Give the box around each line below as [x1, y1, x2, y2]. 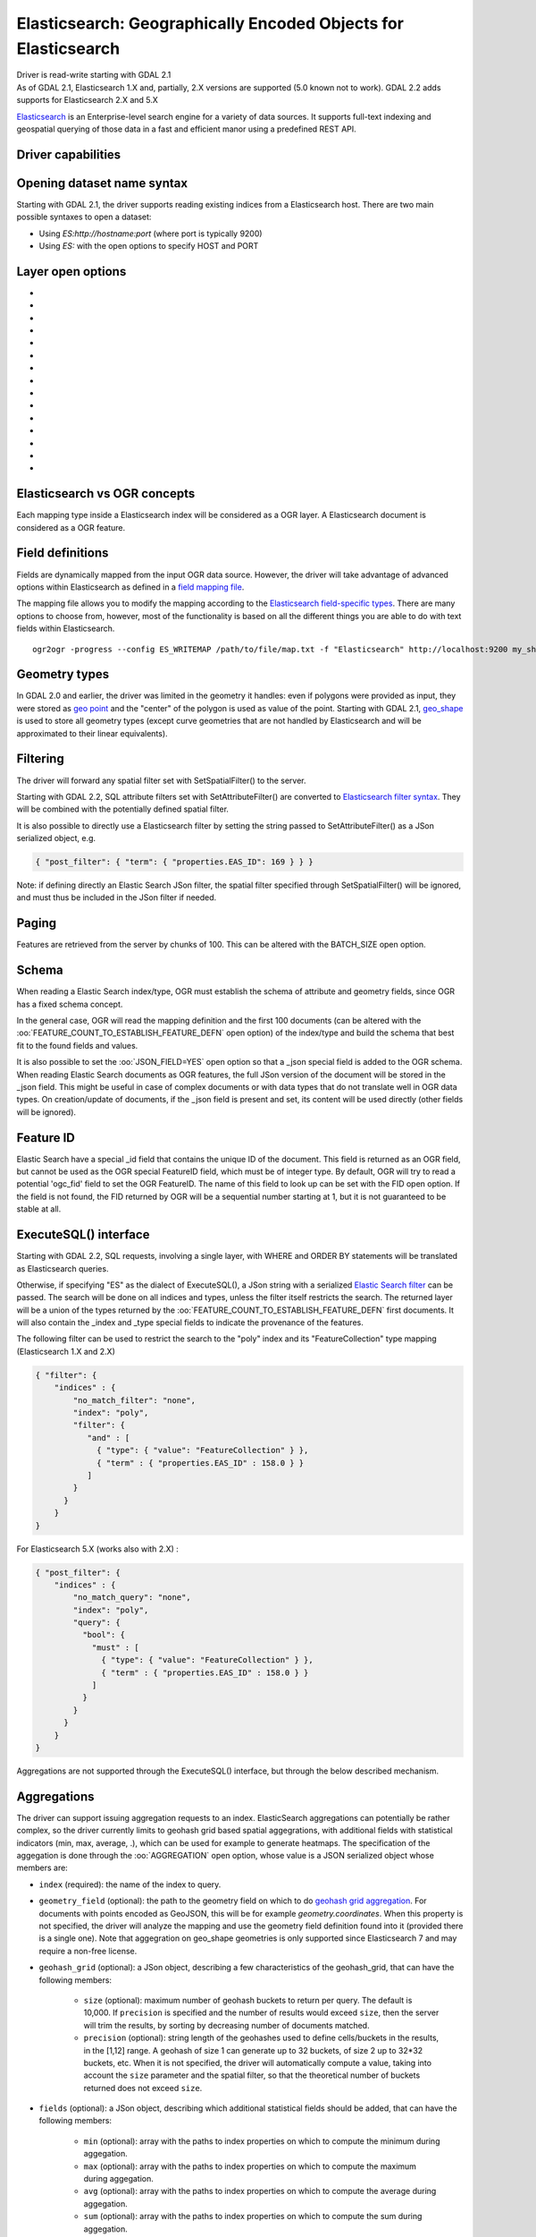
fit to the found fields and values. [16, 1040, 138, 1050]
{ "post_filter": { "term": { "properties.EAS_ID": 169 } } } [35, 857, 314, 867]
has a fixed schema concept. [16, 999, 123, 1009]
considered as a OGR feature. [16, 522, 125, 532]
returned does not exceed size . [83, 2082, 203, 2093]
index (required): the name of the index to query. [38, 1879, 222, 1890]
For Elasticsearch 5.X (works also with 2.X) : [16, 1544, 179, 1554]
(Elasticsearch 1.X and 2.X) [16, 1346, 116, 1357]
